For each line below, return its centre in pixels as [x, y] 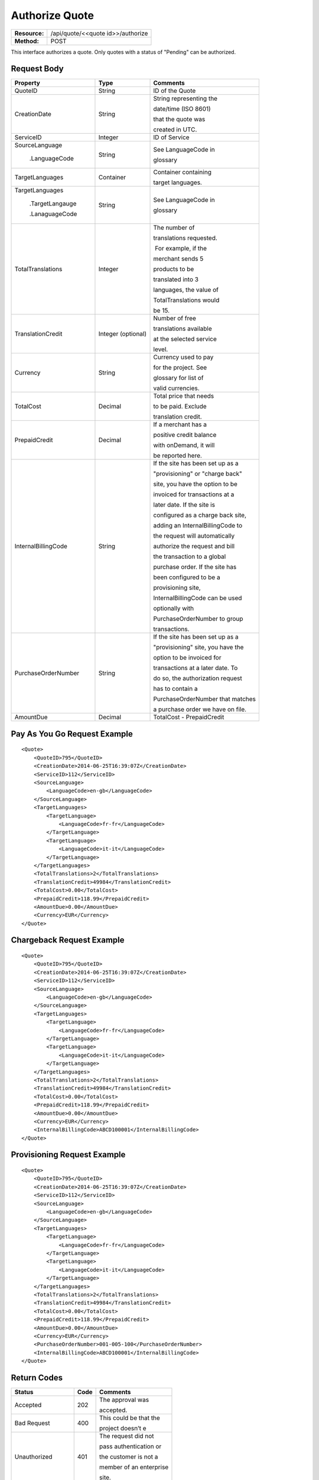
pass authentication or [131, 1446]
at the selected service [185, 339]
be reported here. [178, 456]
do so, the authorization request [198, 678]
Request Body [38, 69]
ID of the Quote [175, 91]
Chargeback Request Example [68, 940]
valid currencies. [177, 388]
